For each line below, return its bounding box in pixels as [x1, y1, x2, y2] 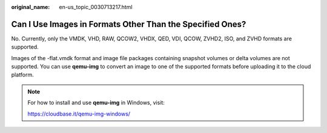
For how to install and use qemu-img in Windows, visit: [27, 99, 165, 107]
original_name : [11, 4, 50, 10]
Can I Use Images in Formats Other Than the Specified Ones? [11, 19, 246, 29]
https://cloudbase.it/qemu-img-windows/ [27, 110, 130, 117]
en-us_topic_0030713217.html [59, 4, 133, 10]
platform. [11, 71, 35, 78]
